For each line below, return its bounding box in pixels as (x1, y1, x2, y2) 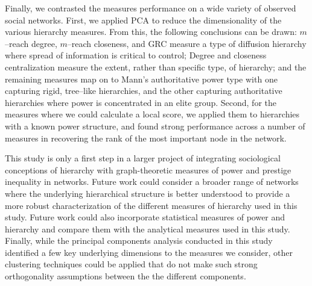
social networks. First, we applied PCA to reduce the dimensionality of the (5, 13, 282, 26)
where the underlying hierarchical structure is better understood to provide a (5, 187, 290, 199)
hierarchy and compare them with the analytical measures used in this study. (5, 222, 290, 235)
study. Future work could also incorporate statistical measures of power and (5, 211, 285, 223)
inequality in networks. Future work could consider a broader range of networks (5, 175, 299, 188)
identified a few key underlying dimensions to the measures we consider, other (5, 246, 293, 258)
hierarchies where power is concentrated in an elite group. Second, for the (5, 96, 276, 108)
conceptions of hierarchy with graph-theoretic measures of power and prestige (5, 163, 291, 176)
